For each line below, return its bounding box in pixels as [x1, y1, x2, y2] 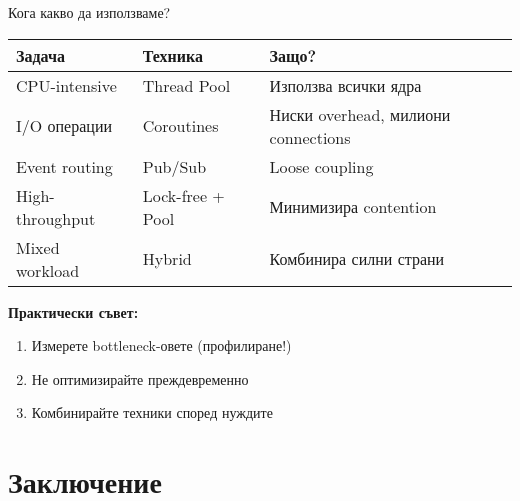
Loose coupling [269, 154, 374, 178]
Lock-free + [142, 183, 225, 207]
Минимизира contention [269, 195, 437, 219]
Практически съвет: [8, 301, 139, 322]
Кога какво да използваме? [8, 2, 171, 22]
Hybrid [142, 247, 192, 271]
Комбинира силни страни [269, 247, 445, 271]
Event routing [16, 154, 113, 178]
